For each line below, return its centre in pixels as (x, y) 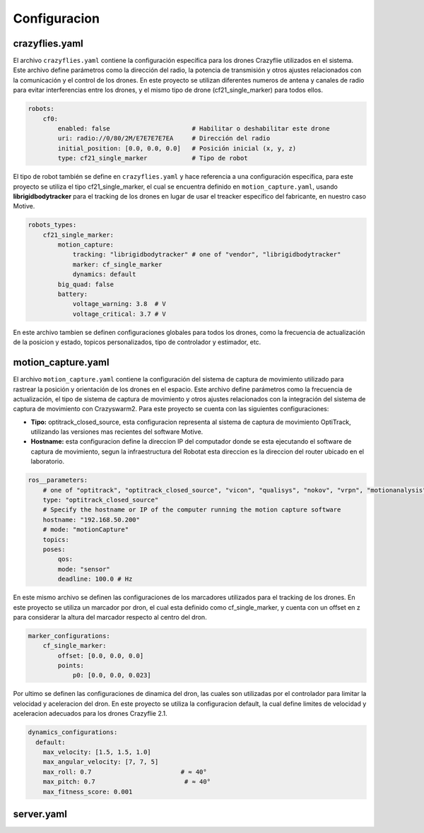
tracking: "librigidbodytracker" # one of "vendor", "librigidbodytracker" (207, 255)
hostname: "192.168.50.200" (92, 520)
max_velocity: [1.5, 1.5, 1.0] (97, 752)
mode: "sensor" (84, 569)
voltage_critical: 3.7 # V (119, 314)
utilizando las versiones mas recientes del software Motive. (117, 432)
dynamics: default (105, 274)
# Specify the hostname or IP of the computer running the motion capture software (192, 510)
